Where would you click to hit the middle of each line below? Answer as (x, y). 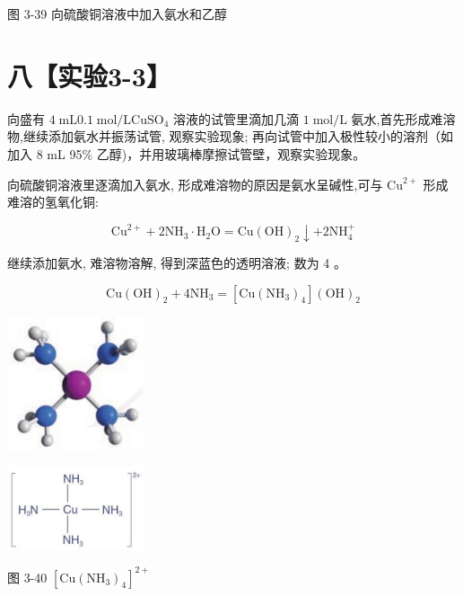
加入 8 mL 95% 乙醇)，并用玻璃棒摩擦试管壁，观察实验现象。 (187, 153)
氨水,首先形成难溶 (403, 118)
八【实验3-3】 (89, 75)
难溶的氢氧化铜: (53, 202)
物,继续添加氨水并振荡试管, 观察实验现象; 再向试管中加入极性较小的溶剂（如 (230, 136)
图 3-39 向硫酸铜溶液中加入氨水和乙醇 (117, 13)
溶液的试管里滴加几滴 (236, 118)
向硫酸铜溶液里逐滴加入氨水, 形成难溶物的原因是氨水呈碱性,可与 (195, 184)
